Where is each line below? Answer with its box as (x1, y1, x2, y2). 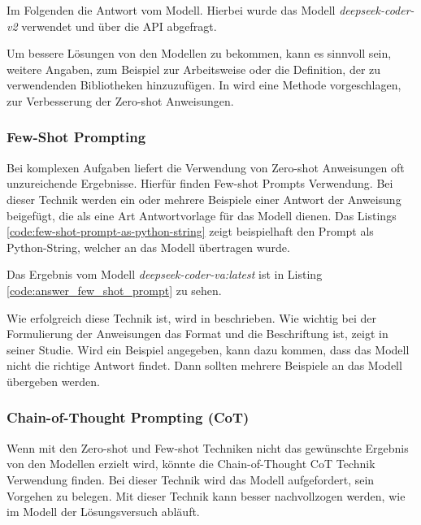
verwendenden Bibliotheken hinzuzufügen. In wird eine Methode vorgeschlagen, (7, 76, 401, 93)
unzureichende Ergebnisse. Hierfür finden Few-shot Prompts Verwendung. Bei (7, 175, 393, 192)
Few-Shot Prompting (7, 127, 146, 147)
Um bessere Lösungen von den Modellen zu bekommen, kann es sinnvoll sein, (7, 45, 392, 62)
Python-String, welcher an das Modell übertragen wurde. (7, 238, 290, 255)
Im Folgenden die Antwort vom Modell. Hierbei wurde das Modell (7, 2, 336, 18)
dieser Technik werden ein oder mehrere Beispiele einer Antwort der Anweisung (7, 190, 401, 207)
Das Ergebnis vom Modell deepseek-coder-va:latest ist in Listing (7, 266, 323, 283)
